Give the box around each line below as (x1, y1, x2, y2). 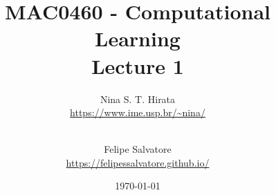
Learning (95, 24, 181, 53)
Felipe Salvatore (104, 142, 172, 156)
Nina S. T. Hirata (100, 91, 176, 106)
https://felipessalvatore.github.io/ (66, 155, 210, 169)
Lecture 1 (91, 51, 184, 80)
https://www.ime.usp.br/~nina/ (70, 105, 205, 120)
